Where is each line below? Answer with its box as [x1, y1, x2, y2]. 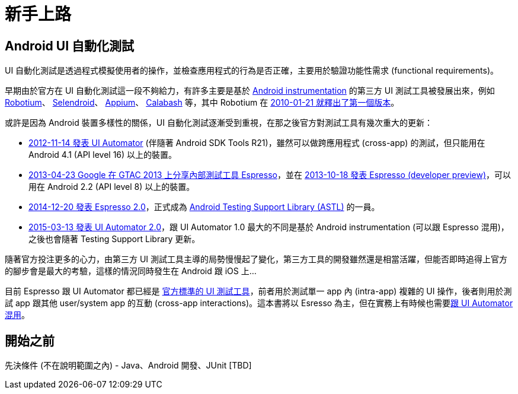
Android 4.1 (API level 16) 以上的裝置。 [28, 150, 177, 160]
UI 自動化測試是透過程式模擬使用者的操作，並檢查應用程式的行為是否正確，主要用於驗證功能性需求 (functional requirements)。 [5, 65, 498, 76]
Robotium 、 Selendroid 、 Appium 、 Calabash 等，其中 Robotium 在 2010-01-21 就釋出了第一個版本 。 [5, 97, 399, 108]
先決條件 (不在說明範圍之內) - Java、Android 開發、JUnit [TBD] [5, 360, 252, 371]
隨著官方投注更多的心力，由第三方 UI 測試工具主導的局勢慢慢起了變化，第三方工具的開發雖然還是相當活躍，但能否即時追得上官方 [5, 254, 508, 265]
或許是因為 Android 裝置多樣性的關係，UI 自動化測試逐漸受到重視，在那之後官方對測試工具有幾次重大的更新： [5, 117, 433, 128]
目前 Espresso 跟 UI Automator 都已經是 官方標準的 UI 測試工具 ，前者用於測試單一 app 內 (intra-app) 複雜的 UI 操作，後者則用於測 [5, 286, 512, 297]
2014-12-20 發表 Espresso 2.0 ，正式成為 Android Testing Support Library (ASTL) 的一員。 [28, 202, 380, 212]
